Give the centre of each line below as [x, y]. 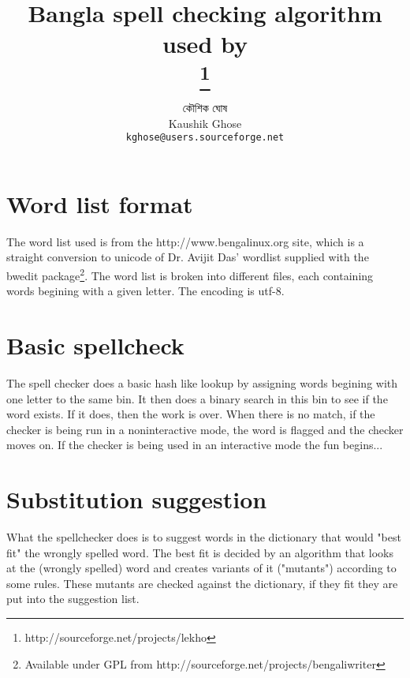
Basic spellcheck [95, 345]
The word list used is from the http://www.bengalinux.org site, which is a [185, 241]
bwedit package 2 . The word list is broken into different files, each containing [190, 274]
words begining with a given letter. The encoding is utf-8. [145, 291]
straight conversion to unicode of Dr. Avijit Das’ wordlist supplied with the [188, 257]
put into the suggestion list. [73, 599]
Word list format [100, 203]
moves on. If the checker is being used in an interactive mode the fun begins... [195, 445]
